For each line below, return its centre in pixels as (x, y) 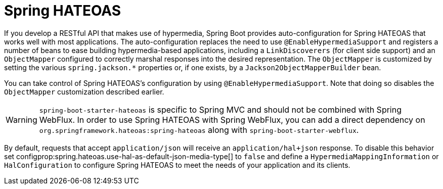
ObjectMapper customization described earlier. (84, 91)
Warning (21, 120)
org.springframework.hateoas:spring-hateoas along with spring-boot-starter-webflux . (199, 130)
